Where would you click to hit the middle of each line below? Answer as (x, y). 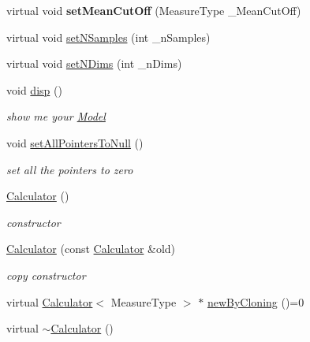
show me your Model (56, 116)
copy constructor (46, 275)
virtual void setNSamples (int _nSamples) (108, 37)
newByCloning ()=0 (256, 301)
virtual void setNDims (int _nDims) (94, 63)
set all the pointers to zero (70, 169)
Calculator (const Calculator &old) (91, 249)
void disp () (34, 89)
